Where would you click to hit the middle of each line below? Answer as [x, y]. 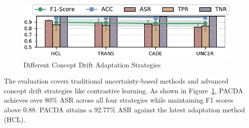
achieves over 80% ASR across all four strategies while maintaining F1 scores [119, 100]
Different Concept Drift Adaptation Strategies [92, 64]
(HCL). [15, 119]
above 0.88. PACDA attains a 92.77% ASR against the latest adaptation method [124, 109]
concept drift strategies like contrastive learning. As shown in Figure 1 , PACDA [124, 90]
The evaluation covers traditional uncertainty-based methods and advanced [116, 81]
